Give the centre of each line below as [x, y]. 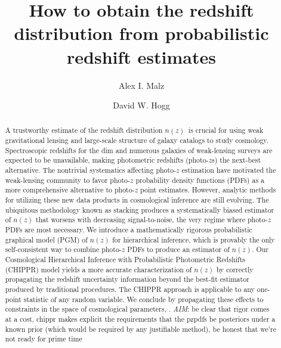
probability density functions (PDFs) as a [200, 180]
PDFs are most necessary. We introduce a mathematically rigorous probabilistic [129, 230]
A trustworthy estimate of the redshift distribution [84, 130]
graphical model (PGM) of [46, 239]
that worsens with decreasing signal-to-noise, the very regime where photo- [152, 220]
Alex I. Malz [141, 85]
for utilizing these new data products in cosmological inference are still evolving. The [137, 200]
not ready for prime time [44, 339]
